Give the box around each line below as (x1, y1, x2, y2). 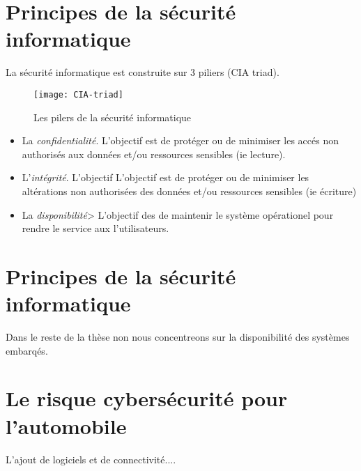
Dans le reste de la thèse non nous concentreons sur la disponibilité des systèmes (6, 330, 350, 344)
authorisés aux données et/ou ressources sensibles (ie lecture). (22, 146, 286, 161)
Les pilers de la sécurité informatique (33, 109, 192, 124)
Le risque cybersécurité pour (6, 384, 288, 412)
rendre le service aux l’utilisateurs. (22, 221, 169, 235)
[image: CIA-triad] (33, 89, 123, 100)
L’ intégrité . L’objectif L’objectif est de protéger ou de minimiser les (22, 170, 309, 185)
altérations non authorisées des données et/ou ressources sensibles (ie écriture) (22, 183, 357, 198)
